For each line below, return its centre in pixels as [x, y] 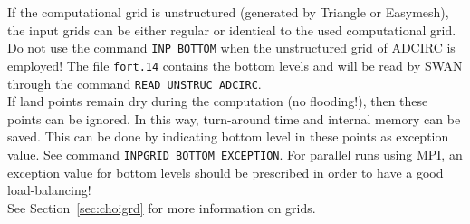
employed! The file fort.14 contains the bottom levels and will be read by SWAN [235, 65]
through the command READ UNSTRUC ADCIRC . [134, 83]
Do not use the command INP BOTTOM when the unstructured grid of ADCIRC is [231, 48]
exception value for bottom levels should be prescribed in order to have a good [225, 172]
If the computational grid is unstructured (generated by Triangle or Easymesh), [228, 12]
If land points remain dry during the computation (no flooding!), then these [218, 101]
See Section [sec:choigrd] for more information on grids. [162, 207]
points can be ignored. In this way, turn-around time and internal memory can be [234, 118]
